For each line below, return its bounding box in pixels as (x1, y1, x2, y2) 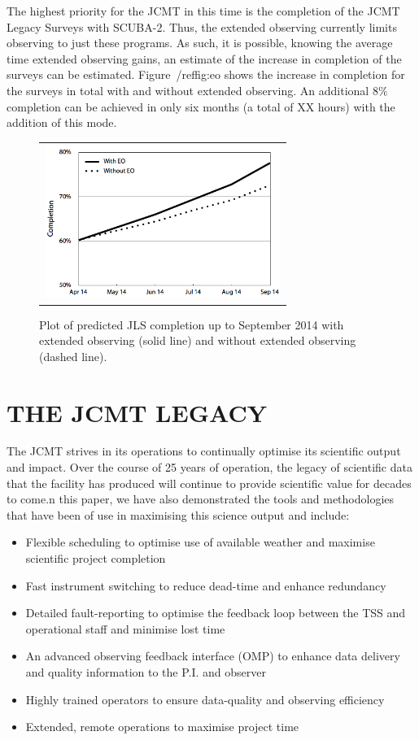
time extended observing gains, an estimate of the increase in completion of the (7, 50, 402, 67)
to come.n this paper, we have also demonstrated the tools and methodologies (7, 490, 395, 507)
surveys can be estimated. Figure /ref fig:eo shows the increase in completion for (7, 66, 405, 83)
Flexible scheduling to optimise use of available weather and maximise (25, 533, 375, 551)
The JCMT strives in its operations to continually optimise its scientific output (7, 442, 401, 459)
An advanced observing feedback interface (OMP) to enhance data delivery (25, 647, 400, 664)
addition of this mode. (7, 114, 117, 131)
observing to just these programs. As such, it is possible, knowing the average (7, 34, 393, 51)
